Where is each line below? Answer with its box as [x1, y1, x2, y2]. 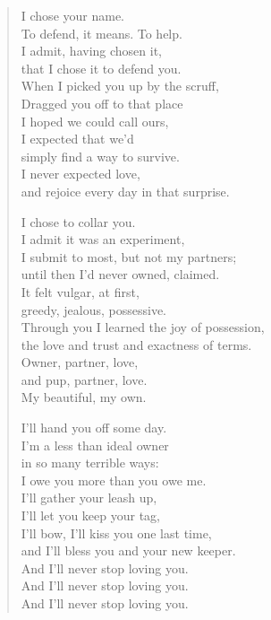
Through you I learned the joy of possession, [21, 318, 265, 336]
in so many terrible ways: [21, 453, 159, 472]
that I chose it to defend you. [21, 58, 182, 77]
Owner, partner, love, [21, 353, 139, 371]
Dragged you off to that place [21, 93, 183, 112]
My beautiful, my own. [21, 388, 147, 406]
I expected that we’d [21, 129, 134, 148]
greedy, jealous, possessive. [21, 300, 166, 319]
